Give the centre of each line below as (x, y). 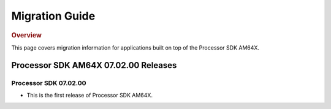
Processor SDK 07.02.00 (49, 83)
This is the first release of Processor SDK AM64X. (90, 95)
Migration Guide (53, 16)
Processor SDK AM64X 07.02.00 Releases (94, 65)
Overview (27, 35)
